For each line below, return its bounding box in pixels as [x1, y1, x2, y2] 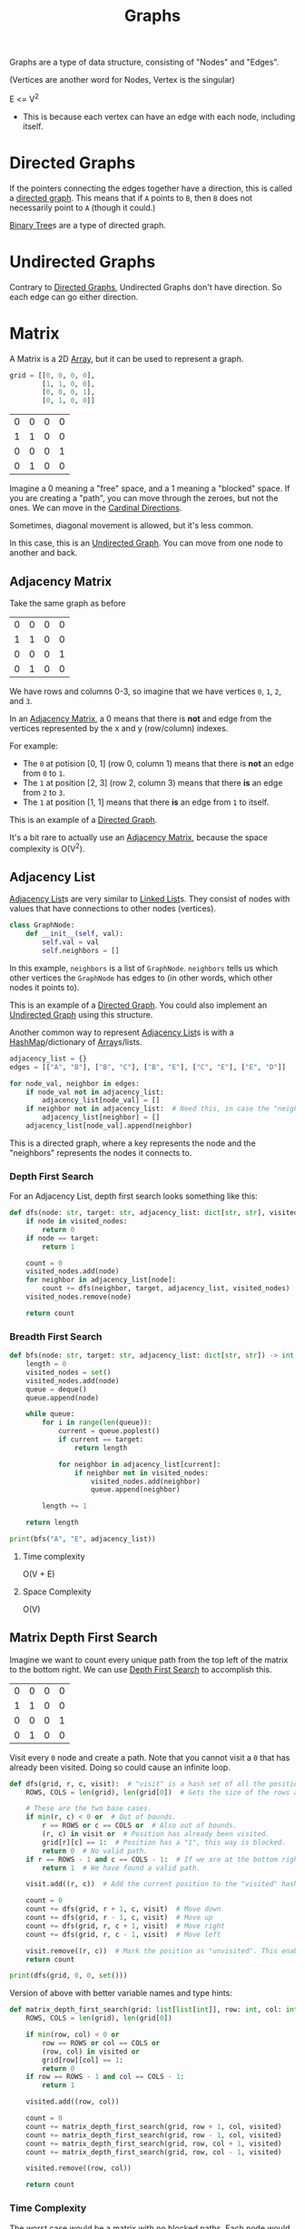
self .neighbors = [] [42, 947, 120, 956]
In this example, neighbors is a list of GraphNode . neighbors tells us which [9, 962, 279, 973]
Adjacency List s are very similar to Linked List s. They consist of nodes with [9, 893, 290, 905]
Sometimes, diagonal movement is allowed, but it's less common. [9, 520, 254, 531]
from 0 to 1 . [22, 768, 65, 778]
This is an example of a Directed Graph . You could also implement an [9, 999, 268, 1010]
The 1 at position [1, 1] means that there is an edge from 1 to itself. [22, 797, 270, 808]
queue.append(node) [25, 1393, 100, 1402]
